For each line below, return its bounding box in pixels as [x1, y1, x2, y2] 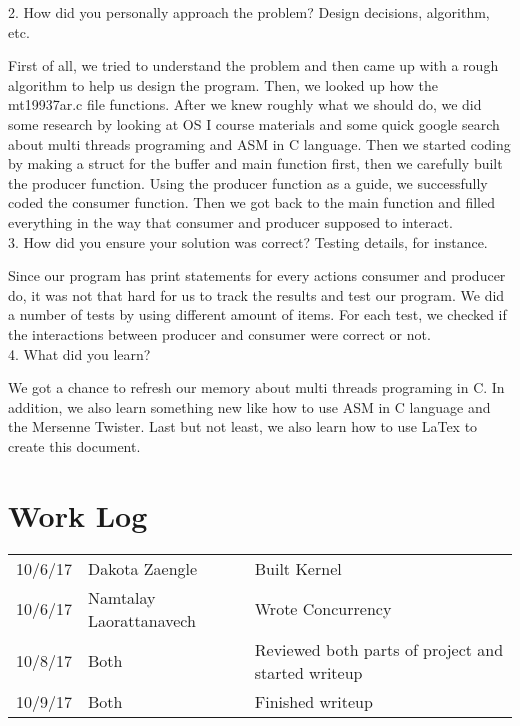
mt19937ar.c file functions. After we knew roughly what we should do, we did [8, 94, 482, 115]
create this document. [8, 435, 141, 456]
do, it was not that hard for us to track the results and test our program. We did [8, 284, 505, 305]
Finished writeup [254, 689, 373, 713]
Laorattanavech [88, 608, 196, 632]
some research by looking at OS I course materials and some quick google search [8, 113, 500, 134]
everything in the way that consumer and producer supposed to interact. [8, 211, 453, 232]
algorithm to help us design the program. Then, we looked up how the [8, 74, 438, 95]
